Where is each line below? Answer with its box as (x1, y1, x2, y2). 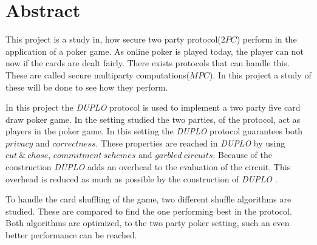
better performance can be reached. (5, 229, 137, 241)
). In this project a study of (209, 68, 312, 81)
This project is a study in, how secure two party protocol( (5, 33, 221, 46)
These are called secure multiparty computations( (5, 68, 190, 81)
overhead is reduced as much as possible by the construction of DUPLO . (5, 172, 278, 185)
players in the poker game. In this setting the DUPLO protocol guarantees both (5, 125, 303, 137)
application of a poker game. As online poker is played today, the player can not (5, 44, 304, 57)
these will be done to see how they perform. (5, 80, 168, 93)
